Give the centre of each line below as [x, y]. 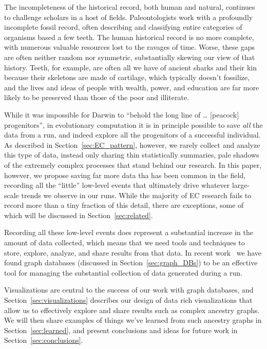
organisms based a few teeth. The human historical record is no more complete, [129, 37]
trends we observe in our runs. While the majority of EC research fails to [136, 195]
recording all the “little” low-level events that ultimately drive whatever [117, 185]
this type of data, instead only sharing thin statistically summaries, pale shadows [132, 155]
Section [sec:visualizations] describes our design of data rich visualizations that [128, 300]
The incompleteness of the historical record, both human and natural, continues [130, 7]
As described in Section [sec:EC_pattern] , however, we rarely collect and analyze [132, 144]
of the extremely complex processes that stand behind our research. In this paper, [133, 164]
